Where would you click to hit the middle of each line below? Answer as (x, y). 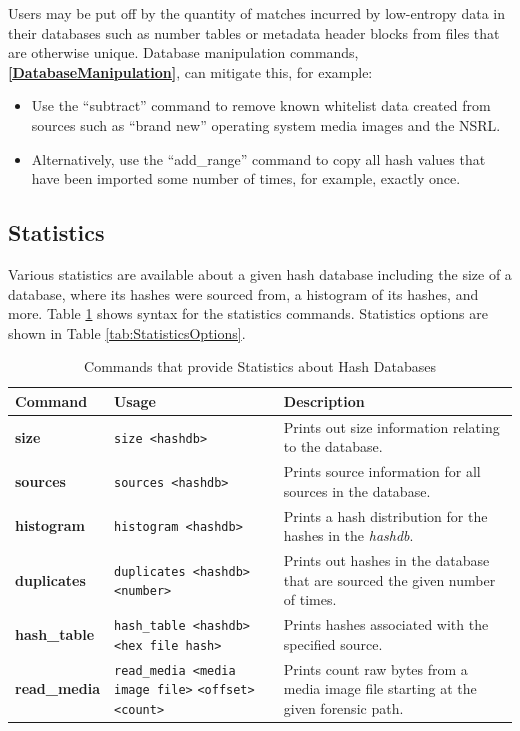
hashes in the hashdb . (348, 535)
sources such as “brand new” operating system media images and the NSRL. (266, 124)
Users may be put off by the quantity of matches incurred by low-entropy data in (256, 13)
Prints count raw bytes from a (375, 668)
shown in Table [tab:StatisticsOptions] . (127, 332)
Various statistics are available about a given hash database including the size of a (260, 273)
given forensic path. (343, 707)
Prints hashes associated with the (386, 624)
